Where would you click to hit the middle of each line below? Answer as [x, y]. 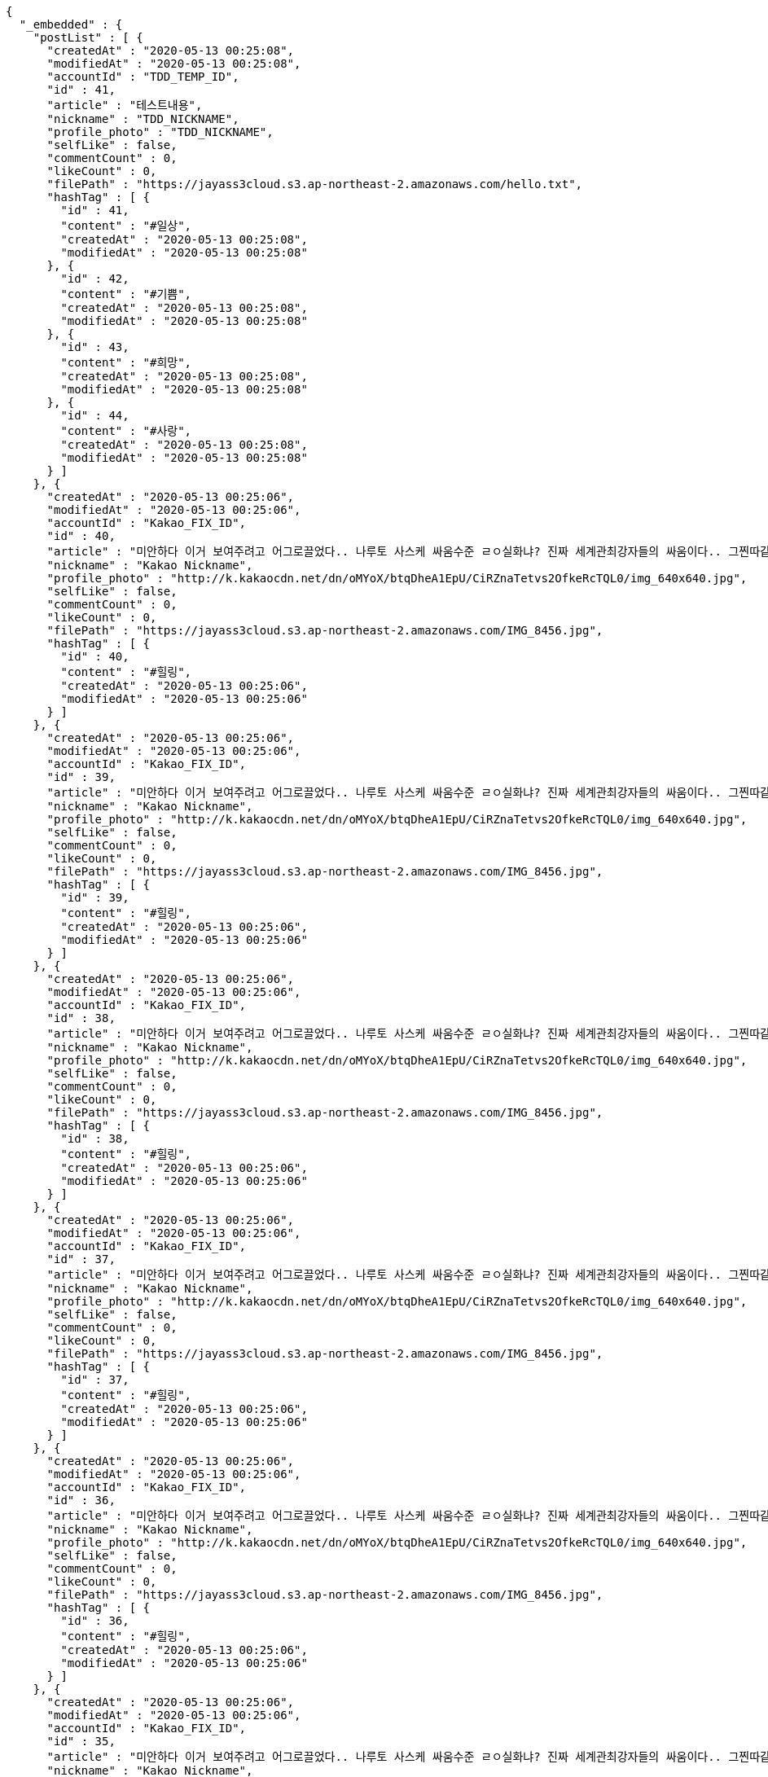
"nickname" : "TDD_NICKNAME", [143, 119]
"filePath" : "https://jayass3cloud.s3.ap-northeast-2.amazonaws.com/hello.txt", [315, 184]
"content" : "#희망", [126, 362]
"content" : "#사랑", [126, 431]
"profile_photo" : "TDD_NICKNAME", [160, 132]
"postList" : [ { [88, 37]
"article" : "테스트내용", [125, 105]
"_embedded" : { [71, 24]
